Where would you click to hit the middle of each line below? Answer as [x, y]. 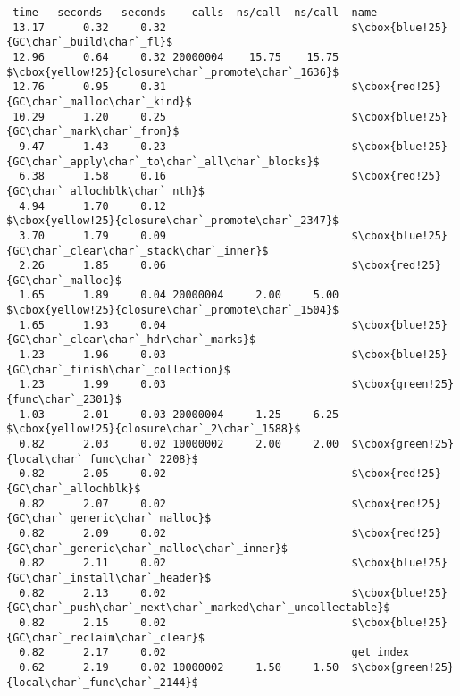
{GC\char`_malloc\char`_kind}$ [99, 101]
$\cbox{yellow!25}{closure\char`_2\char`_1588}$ [154, 429]
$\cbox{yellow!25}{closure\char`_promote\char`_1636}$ [173, 72]
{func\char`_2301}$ [64, 400]
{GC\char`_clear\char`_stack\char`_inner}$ [138, 251]
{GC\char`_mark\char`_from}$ [93, 132]
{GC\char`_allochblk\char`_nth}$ [105, 191]
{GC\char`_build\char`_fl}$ [90, 42]
